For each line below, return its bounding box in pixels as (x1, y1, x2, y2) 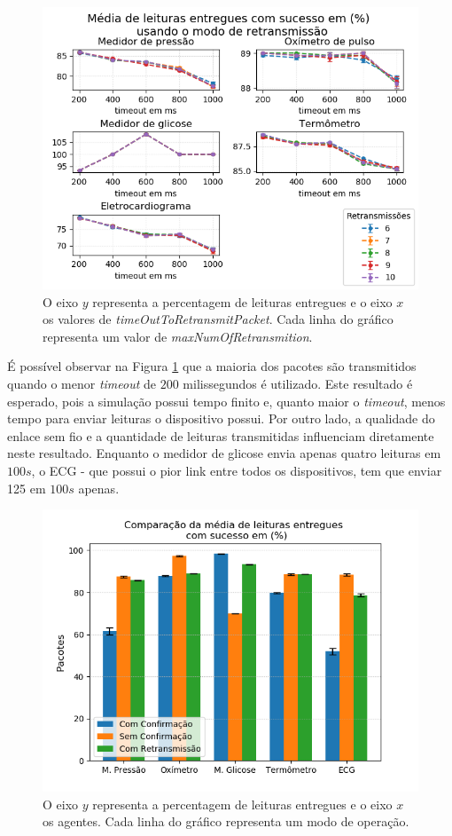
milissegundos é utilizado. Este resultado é (183, 374, 413, 392)
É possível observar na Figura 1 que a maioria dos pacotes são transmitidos (7, 357, 417, 375)
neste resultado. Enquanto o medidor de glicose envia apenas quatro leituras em (7, 444, 441, 462)
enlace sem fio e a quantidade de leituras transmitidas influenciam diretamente (7, 426, 434, 445)
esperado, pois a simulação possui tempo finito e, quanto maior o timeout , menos (7, 391, 446, 410)
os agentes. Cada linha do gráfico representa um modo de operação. (43, 812, 409, 831)
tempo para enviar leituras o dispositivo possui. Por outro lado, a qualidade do (7, 409, 435, 428)
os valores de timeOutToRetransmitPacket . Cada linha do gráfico (43, 310, 394, 328)
